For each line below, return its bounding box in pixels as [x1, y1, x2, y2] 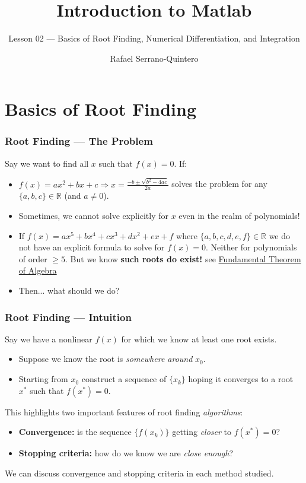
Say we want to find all [5, 157, 89, 169]
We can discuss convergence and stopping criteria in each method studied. [5, 466, 274, 479]
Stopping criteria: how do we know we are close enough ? [18, 447, 233, 459]
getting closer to [172, 425, 231, 438]
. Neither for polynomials [206, 241, 297, 253]
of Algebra [18, 264, 57, 277]
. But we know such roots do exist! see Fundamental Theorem [65, 252, 301, 265]
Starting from [18, 373, 68, 385]
